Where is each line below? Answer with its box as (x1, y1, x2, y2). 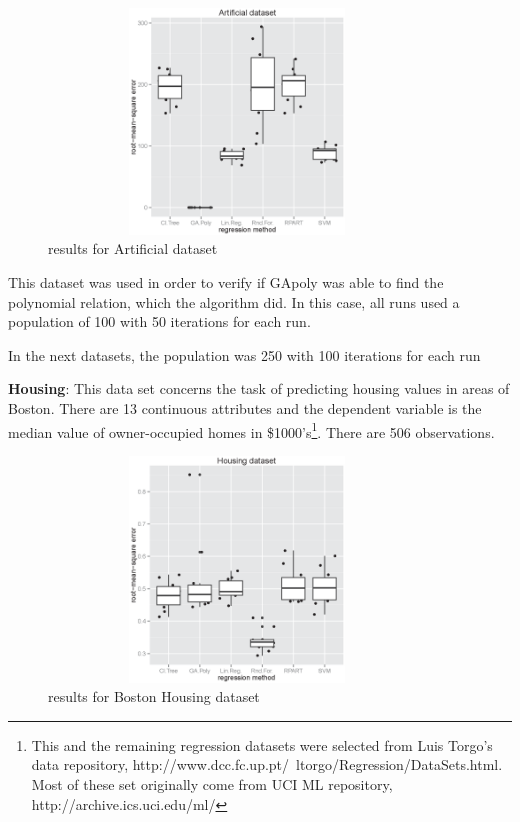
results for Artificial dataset (48, 238, 218, 259)
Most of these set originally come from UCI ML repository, (31, 773, 393, 794)
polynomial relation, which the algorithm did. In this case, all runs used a (8, 291, 460, 312)
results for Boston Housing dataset (48, 686, 260, 707)
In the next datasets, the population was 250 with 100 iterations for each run (8, 344, 481, 365)
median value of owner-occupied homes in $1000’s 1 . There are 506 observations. (8, 418, 495, 442)
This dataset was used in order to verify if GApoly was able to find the (8, 271, 444, 292)
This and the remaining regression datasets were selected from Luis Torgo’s (31, 734, 493, 755)
